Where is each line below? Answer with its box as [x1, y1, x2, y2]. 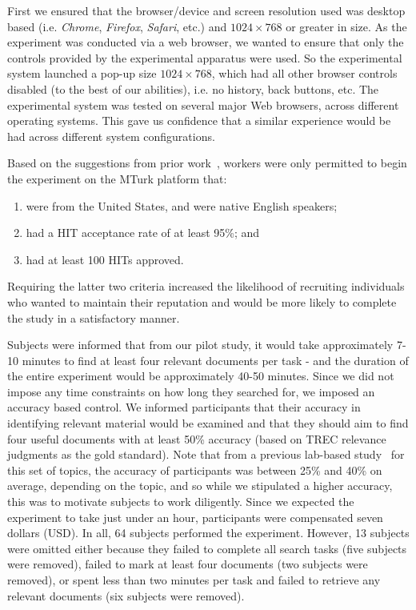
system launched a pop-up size [7, 65, 157, 82]
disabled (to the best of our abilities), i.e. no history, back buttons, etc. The [7, 80, 379, 97]
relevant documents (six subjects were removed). [7, 587, 245, 604]
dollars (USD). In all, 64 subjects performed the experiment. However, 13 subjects [7, 524, 410, 541]
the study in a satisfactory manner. [7, 309, 180, 326]
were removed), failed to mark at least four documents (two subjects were [7, 556, 368, 572]
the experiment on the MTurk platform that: [7, 170, 227, 187]
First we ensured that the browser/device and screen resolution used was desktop [7, 2, 406, 18]
